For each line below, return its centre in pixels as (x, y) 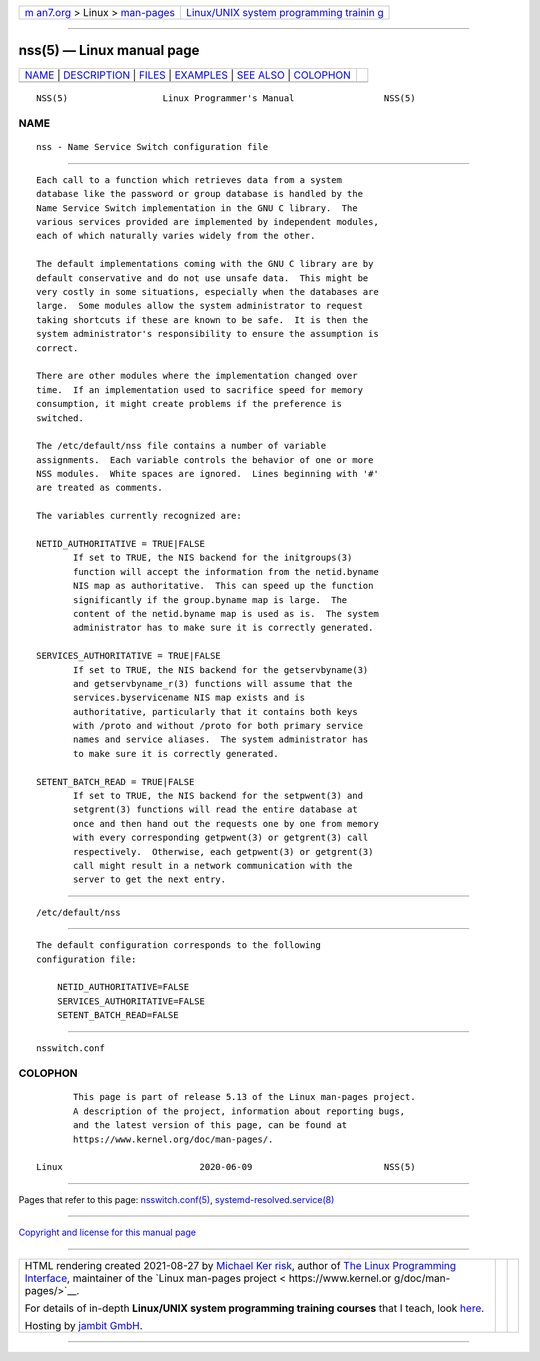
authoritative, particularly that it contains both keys (216, 711)
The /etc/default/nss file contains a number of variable (181, 446)
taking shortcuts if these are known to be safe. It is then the (202, 319)
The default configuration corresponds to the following (179, 945)
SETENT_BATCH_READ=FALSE (117, 1015)
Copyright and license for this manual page (107, 1232)
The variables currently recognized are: (139, 516)
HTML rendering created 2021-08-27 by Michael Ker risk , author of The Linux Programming (240, 1265)
